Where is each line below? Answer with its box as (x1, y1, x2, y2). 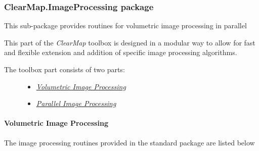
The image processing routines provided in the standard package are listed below (4, 137, 255, 147)
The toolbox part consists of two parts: (4, 64, 125, 74)
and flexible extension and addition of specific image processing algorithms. (4, 47, 237, 58)
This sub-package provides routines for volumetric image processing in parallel (4, 20, 247, 31)
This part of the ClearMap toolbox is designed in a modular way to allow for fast (4, 37, 255, 47)
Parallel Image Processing (36, 98, 116, 109)
